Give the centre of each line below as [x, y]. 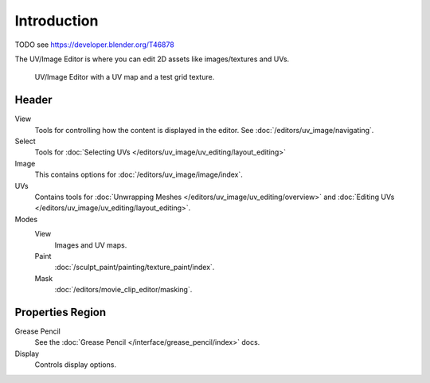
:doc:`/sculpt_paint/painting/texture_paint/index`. [135, 268]
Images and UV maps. [91, 245]
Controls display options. [76, 365]
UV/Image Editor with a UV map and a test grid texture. [125, 77]
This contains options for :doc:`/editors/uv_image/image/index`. [139, 174]
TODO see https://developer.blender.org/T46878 [94, 45]
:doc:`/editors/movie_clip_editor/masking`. [123, 290]
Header [33, 100]
